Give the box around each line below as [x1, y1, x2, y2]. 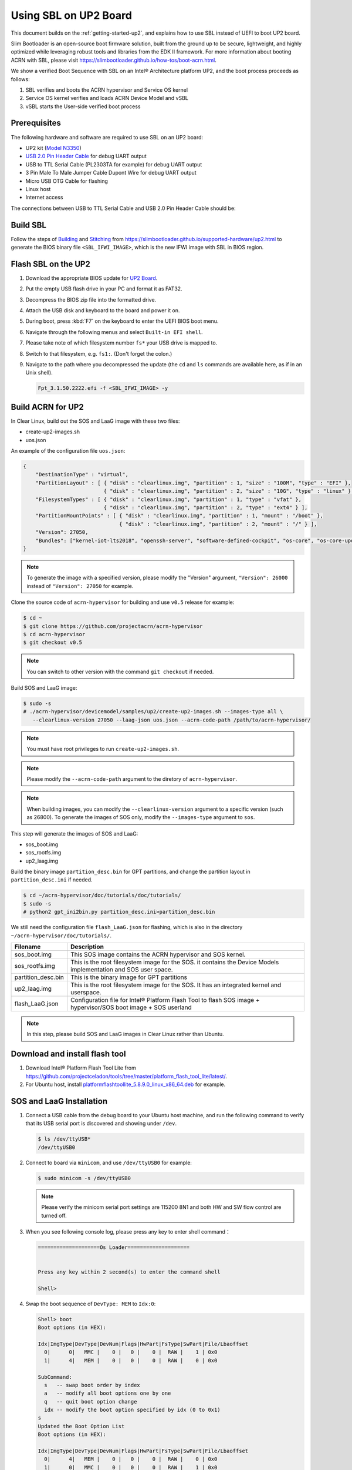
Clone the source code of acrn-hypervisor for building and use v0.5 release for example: [11, 599, 235, 606]
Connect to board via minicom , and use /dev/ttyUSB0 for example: [25, 1159, 192, 1166]
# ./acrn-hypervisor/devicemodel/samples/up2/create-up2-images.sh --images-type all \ [23, 709, 283, 715]
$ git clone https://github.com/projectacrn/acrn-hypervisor [23, 623, 203, 629]
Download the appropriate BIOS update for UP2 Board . [25, 274, 158, 282]
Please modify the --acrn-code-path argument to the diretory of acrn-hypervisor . [26, 775, 238, 782]
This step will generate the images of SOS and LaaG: [11, 830, 138, 837]
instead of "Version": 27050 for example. [26, 582, 134, 589]
